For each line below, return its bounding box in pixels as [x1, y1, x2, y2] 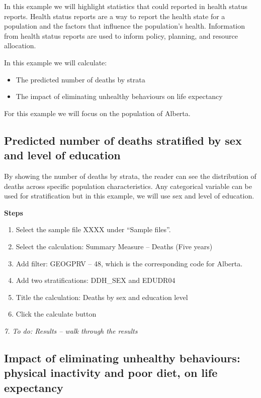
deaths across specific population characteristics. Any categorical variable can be [4, 180, 252, 191]
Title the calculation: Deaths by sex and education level [16, 291, 188, 302]
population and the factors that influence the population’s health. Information [4, 21, 245, 31]
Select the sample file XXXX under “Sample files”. [16, 224, 171, 235]
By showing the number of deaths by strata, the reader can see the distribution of [4, 170, 256, 181]
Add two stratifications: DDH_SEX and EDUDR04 [16, 275, 176, 285]
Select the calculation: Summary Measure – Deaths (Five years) [16, 241, 213, 251]
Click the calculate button [16, 309, 97, 319]
